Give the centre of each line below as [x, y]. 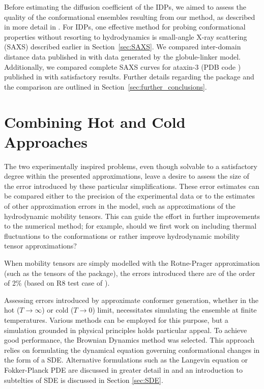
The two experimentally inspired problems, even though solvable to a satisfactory [131, 166]
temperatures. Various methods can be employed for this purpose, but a [116, 319]
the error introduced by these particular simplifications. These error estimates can [132, 186]
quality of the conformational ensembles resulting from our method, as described [130, 17]
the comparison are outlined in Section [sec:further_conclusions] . [106, 86]
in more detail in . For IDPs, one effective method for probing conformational [125, 27]
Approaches [46, 141]
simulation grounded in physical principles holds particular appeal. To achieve [126, 330]
